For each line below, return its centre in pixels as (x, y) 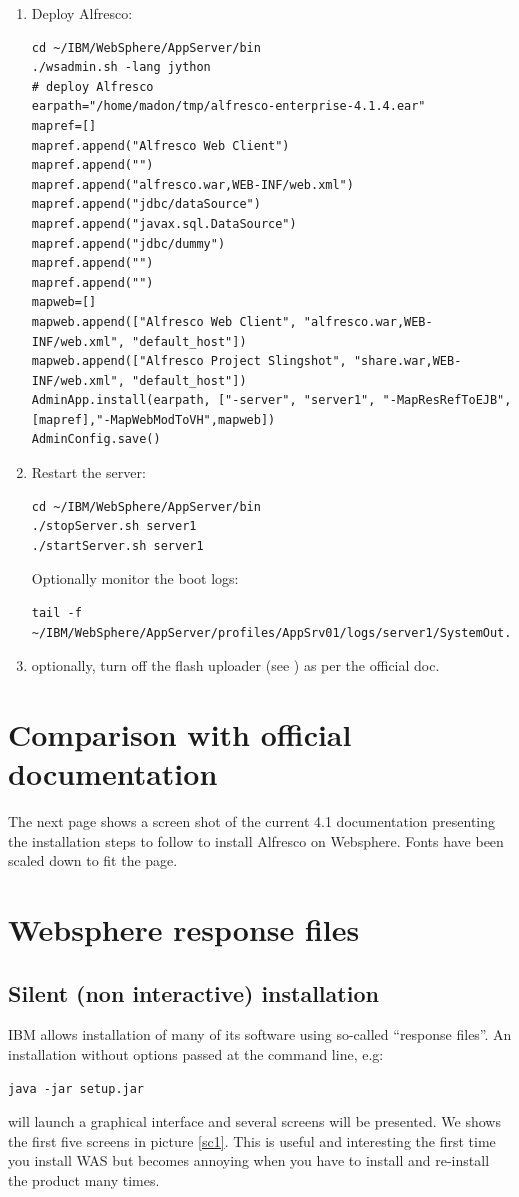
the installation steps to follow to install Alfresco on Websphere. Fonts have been (256, 840)
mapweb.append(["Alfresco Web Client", (164, 321)
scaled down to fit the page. (93, 860)
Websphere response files (184, 929)
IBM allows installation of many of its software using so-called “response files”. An (260, 1034)
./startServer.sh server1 (117, 545)
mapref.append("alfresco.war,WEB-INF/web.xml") (192, 184)
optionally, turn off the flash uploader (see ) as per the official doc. (235, 665)
